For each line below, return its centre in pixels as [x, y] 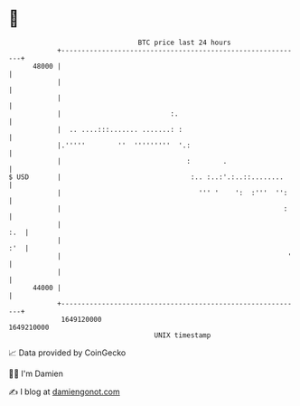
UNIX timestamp [183, 335]
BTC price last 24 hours [184, 42]
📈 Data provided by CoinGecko [67, 353]
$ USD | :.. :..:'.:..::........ [146, 177]
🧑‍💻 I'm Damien [36, 373]
